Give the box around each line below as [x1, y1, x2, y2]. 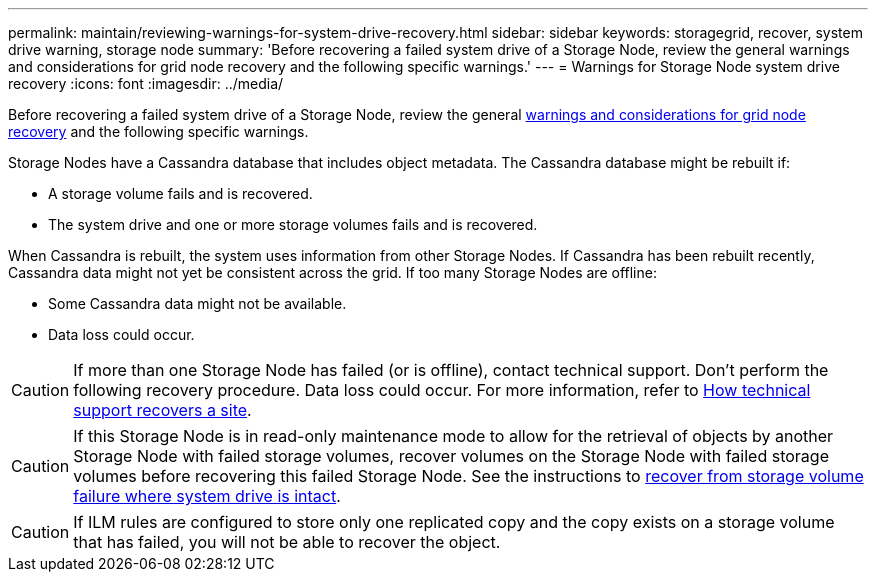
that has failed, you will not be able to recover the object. [73, 532, 501, 552]
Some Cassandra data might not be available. [48, 295, 347, 312]
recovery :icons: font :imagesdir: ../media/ [8, 75, 284, 92]
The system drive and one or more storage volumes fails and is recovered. [48, 216, 538, 233]
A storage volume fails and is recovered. [48, 185, 313, 202]
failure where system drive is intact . [73, 486, 341, 506]
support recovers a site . [73, 400, 252, 420]
